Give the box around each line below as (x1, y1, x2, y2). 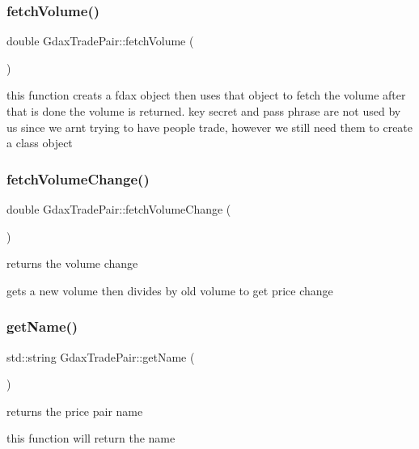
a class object (6, 134, 73, 151)
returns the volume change (6, 255, 138, 272)
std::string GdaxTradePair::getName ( (6, 348, 195, 365)
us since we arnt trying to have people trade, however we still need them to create (6, 118, 413, 135)
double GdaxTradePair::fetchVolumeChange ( (6, 201, 231, 217)
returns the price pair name (6, 402, 143, 419)
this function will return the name (6, 430, 176, 447)
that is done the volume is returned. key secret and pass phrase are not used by (6, 103, 401, 119)
